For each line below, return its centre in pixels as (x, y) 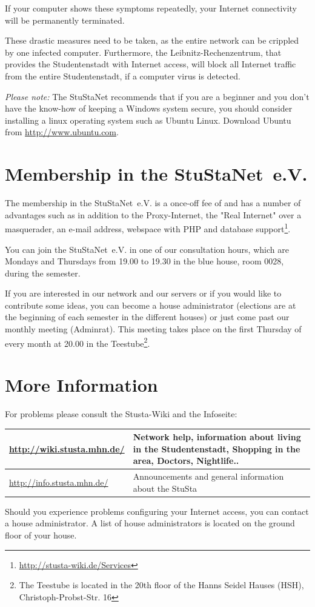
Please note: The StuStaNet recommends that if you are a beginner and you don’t (157, 96)
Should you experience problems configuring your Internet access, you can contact (157, 511)
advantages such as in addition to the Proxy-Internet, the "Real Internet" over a (153, 214)
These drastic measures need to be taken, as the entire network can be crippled (152, 40)
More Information (81, 385)
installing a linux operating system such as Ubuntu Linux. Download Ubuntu (148, 120)
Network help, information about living (217, 437)
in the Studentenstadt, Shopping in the (217, 448)
